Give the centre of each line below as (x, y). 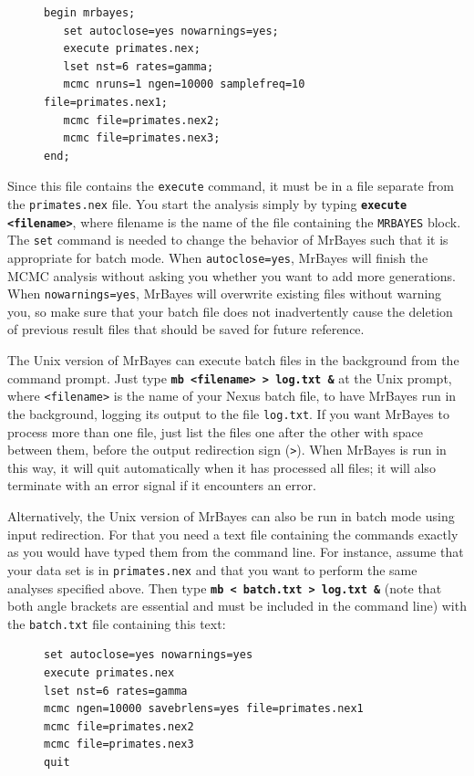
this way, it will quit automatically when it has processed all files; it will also (222, 467)
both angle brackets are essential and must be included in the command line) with (237, 606)
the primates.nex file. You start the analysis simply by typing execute (207, 204)
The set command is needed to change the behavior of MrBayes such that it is (228, 240)
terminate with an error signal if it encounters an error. (162, 485)
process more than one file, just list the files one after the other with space (215, 431)
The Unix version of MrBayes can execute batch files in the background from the (233, 360)
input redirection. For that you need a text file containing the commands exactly (233, 534)
